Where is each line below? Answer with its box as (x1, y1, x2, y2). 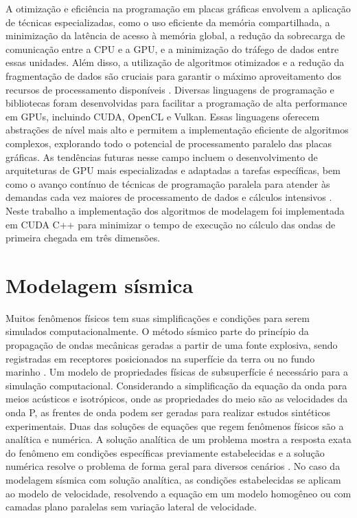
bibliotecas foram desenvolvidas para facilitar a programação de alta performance (5, 96, 347, 110)
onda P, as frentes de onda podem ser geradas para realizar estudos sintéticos (5, 404, 331, 419)
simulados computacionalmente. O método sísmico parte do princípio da (5, 324, 309, 338)
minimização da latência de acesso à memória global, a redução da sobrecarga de (5, 28, 345, 43)
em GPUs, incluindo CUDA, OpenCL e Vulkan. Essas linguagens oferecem (5, 109, 320, 123)
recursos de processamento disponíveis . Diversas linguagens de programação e (5, 82, 334, 96)
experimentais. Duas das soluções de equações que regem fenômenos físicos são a (5, 418, 344, 433)
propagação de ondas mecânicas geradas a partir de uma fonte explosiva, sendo (5, 338, 338, 352)
